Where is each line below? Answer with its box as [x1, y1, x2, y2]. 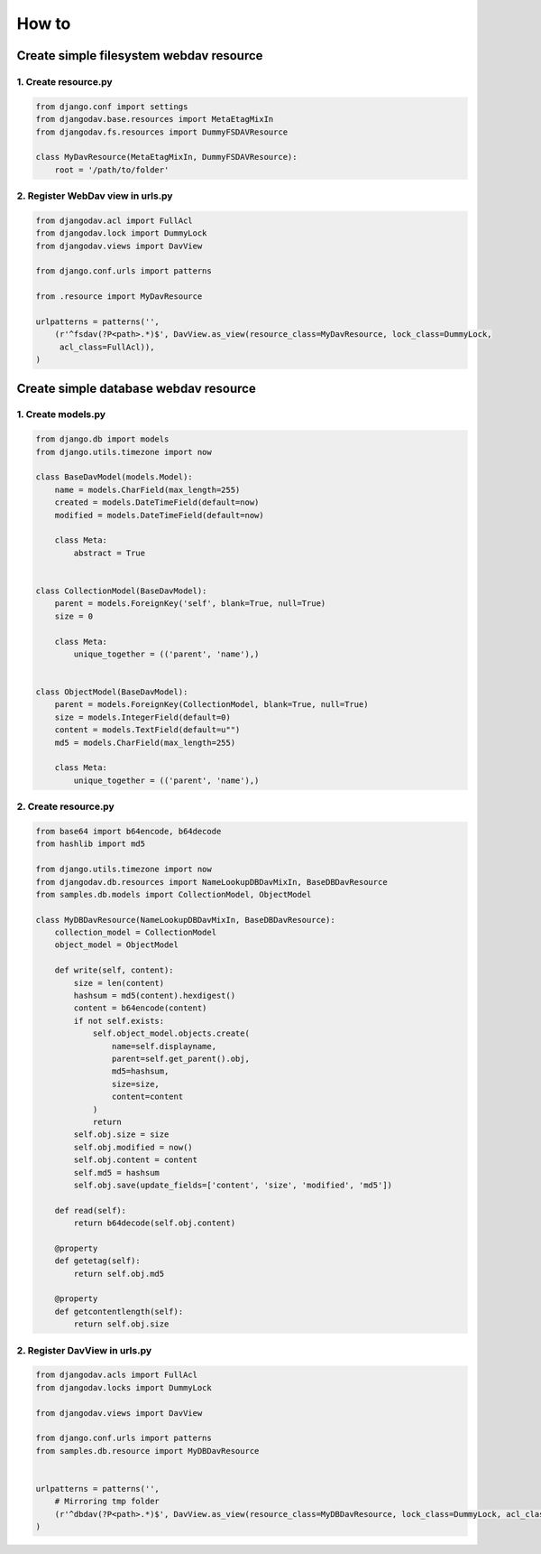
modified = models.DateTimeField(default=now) [54, 510, 265, 520]
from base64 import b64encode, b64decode [35, 826, 222, 836]
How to [16, 14, 71, 33]
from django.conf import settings [35, 101, 188, 112]
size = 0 [54, 610, 94, 621]
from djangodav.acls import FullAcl [35, 1370, 198, 1381]
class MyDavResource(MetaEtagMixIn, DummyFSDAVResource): [35, 152, 298, 163]
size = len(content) [73, 978, 165, 988]
